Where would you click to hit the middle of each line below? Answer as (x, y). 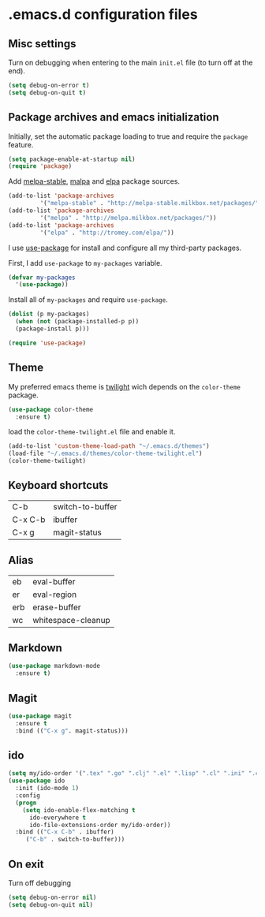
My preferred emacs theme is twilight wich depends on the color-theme (124, 386)
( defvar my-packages (42, 278)
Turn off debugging (40, 883)
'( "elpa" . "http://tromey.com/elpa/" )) (107, 233)
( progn (26, 803)
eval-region (55, 595)
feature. (21, 144)
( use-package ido (37, 781)
